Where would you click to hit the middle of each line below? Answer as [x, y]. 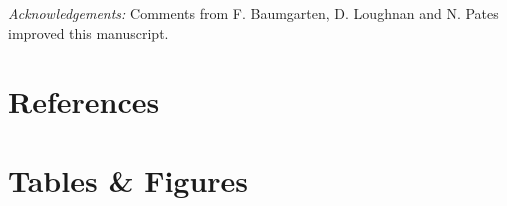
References [84, 101]
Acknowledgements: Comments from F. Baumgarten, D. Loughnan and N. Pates [253, 13]
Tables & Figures [128, 179]
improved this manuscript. [88, 32]
